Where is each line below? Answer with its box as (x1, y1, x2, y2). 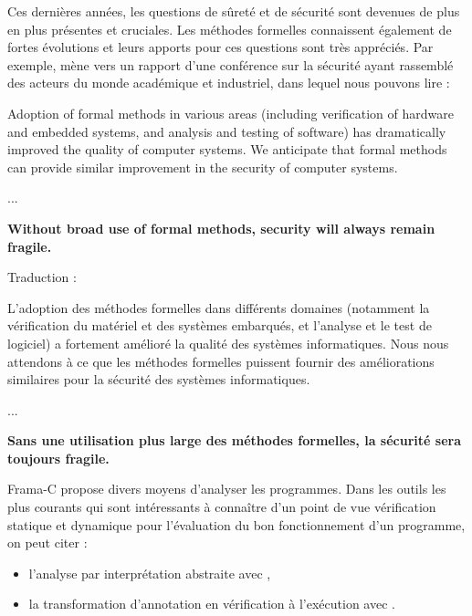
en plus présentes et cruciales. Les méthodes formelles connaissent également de (7, 19, 452, 38)
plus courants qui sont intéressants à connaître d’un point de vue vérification (7, 497, 436, 517)
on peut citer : (7, 533, 88, 552)
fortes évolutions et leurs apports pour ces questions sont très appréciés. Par (7, 37, 434, 57)
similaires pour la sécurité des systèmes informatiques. (7, 370, 310, 389)
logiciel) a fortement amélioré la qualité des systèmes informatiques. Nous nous (7, 333, 449, 352)
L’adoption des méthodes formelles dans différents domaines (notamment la (7, 298, 430, 317)
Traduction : (7, 267, 77, 287)
